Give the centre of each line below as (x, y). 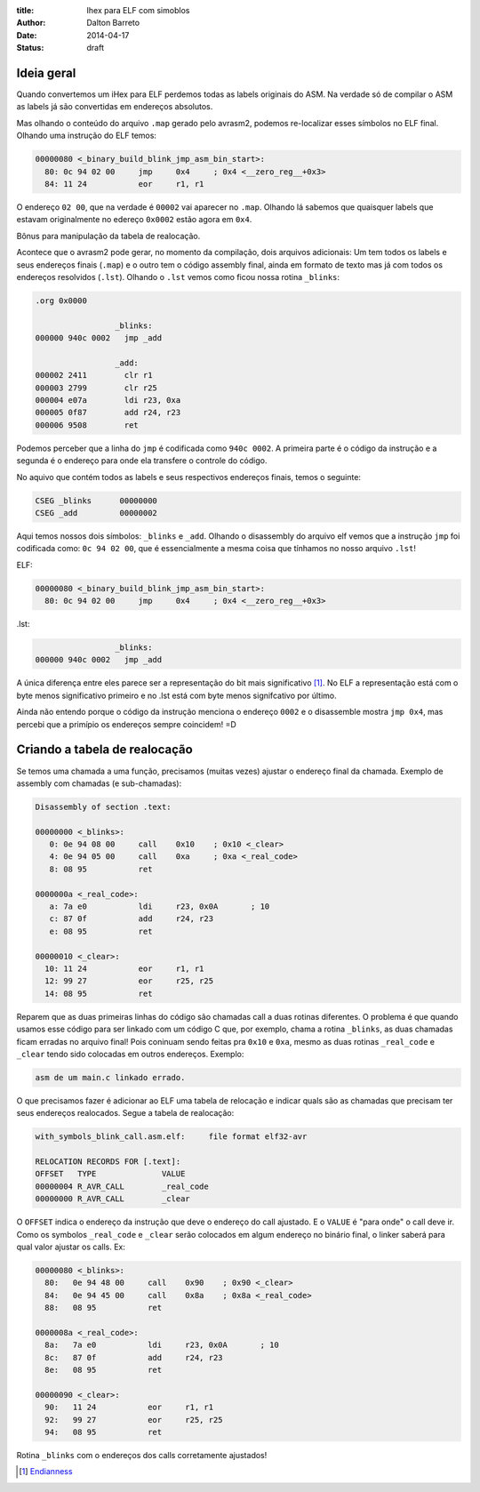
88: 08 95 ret (104, 1308)
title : (25, 10)
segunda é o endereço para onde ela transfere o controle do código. (142, 461)
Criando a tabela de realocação (104, 750)
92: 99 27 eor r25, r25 (134, 1420)
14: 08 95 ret (99, 993)
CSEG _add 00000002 (96, 513)
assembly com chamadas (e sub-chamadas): (99, 783)
